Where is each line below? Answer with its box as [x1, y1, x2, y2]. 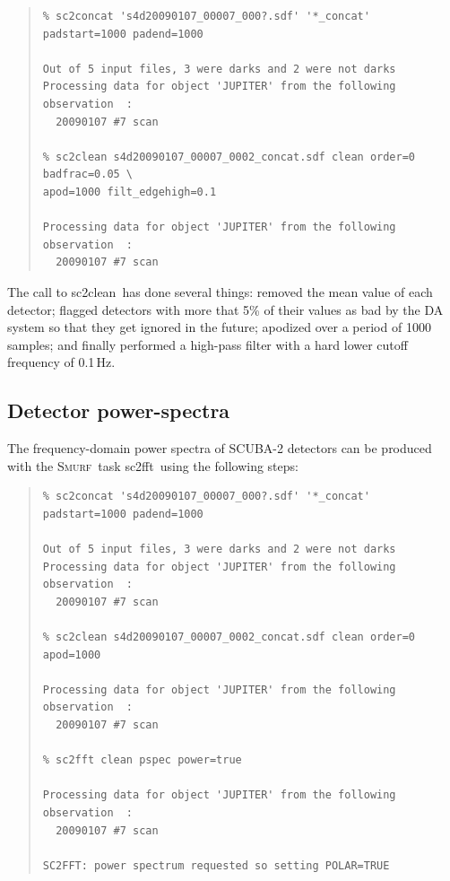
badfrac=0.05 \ [42, 168, 134, 181]
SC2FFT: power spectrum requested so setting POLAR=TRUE [42, 859, 390, 872]
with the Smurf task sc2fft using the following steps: [7, 456, 299, 475]
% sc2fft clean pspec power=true [42, 754, 242, 767]
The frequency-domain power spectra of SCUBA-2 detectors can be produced [7, 439, 432, 458]
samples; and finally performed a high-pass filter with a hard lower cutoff [7, 335, 408, 353]
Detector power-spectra [7, 397, 230, 424]
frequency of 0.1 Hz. [7, 353, 116, 371]
